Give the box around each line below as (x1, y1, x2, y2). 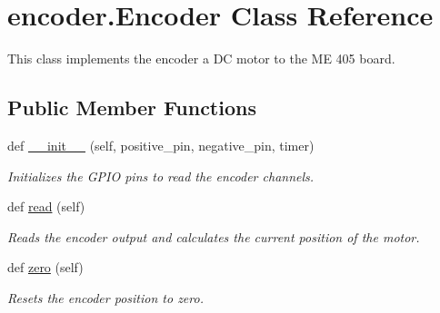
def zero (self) (7, 258, 84, 277)
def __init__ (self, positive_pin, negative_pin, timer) (7, 135, 315, 154)
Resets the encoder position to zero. (7, 288, 204, 307)
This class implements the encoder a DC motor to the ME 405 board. (7, 49, 395, 68)
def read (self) (7, 197, 85, 216)
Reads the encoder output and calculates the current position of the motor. (7, 227, 420, 246)
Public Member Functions (7, 93, 256, 122)
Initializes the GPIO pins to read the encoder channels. (7, 166, 315, 185)
